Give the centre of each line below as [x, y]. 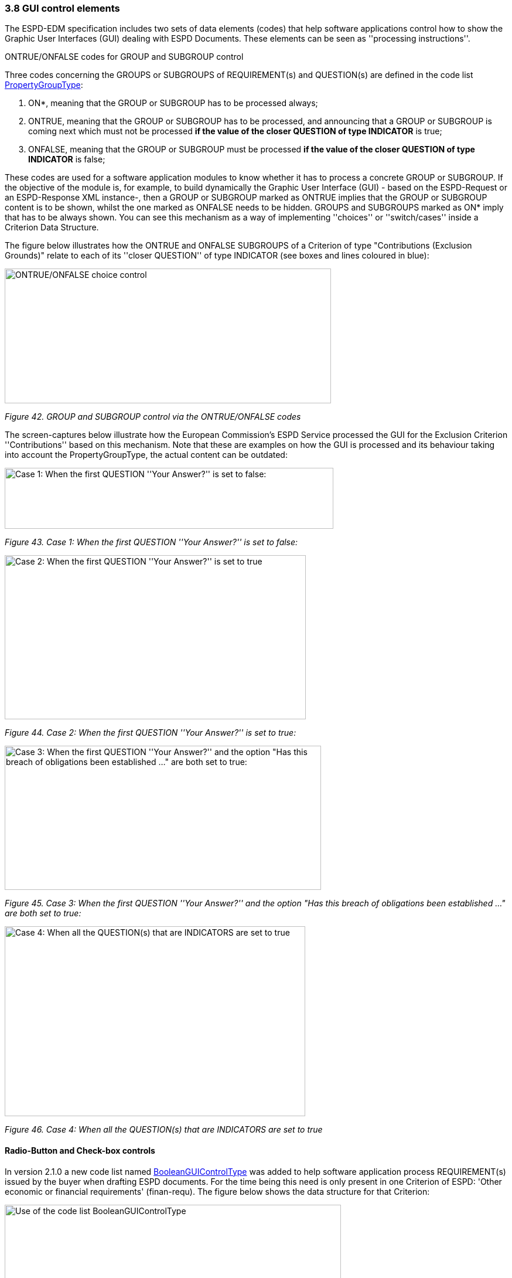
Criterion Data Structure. [52, 227]
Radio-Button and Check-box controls [80, 1150]
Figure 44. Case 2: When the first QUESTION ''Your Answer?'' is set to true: [151, 733]
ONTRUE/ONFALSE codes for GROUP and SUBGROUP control [124, 57]
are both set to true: [43, 913]
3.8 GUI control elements [62, 8]
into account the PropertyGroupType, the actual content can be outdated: [146, 455]
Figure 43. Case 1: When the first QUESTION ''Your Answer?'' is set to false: [151, 542]
